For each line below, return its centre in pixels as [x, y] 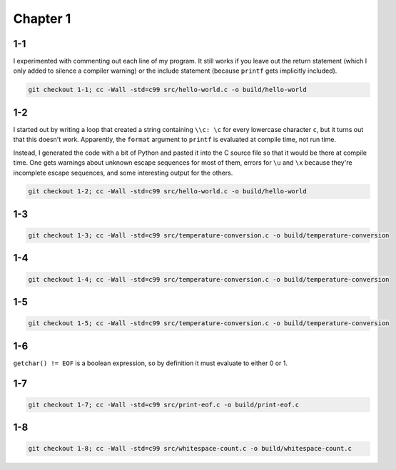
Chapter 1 [42, 19]
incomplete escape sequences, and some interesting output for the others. [123, 173]
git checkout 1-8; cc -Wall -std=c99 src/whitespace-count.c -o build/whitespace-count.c [190, 449]
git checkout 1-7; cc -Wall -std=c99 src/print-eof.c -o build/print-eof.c [164, 404]
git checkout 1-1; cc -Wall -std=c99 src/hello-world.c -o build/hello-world [167, 90]
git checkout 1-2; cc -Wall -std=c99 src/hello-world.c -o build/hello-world [167, 191]
